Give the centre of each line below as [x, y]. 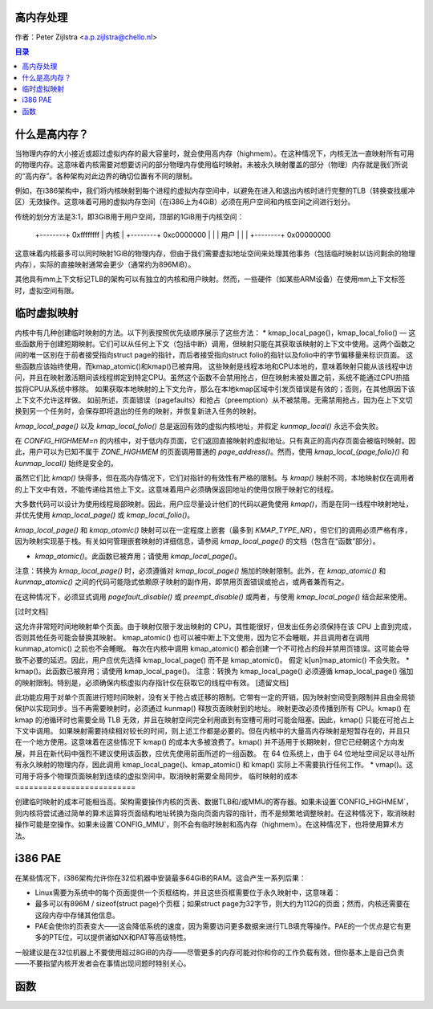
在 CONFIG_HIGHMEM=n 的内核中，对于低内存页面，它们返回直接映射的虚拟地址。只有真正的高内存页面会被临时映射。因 [215, 441]
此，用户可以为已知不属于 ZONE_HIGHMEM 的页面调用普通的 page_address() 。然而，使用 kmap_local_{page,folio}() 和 [212, 452]
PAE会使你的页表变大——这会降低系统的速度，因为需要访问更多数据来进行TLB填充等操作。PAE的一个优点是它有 [220, 926]
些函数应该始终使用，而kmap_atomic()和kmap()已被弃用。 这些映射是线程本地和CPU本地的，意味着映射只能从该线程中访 [214, 366]
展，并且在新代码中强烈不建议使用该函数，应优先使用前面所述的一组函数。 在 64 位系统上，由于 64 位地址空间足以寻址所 [215, 753]
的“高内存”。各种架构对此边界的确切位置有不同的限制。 [106, 176]
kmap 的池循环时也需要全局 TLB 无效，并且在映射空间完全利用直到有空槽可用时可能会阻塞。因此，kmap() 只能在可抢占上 [214, 720]
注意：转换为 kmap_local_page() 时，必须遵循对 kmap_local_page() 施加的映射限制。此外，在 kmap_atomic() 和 [200, 571]
